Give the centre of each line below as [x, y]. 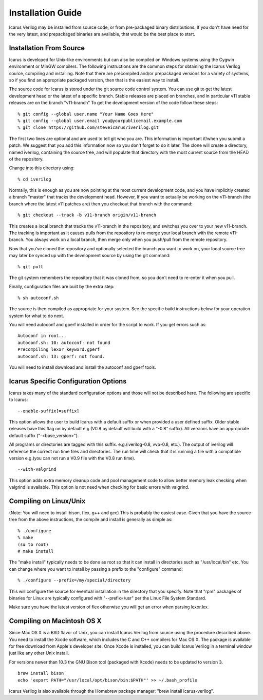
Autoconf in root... [42, 336]
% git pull [31, 267]
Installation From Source [47, 48]
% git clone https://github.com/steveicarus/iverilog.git [88, 128]
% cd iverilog [34, 179]
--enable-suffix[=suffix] [49, 411]
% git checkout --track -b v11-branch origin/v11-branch [87, 215]
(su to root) [33, 544]
